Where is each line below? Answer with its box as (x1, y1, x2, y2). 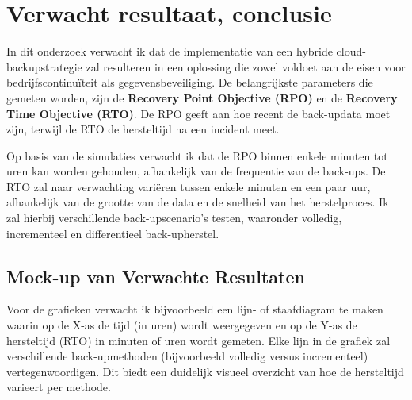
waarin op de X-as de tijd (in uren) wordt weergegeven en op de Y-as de (6, 317, 357, 333)
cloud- (336, 43, 366, 60)
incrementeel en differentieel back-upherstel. (6, 225, 219, 241)
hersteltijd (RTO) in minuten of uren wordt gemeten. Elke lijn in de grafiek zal (6, 332, 391, 348)
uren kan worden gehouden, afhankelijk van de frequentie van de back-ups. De (6, 163, 386, 179)
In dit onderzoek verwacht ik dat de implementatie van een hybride (6, 43, 333, 60)
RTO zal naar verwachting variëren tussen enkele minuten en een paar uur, (6, 178, 371, 194)
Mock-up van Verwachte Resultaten (6, 263, 305, 288)
